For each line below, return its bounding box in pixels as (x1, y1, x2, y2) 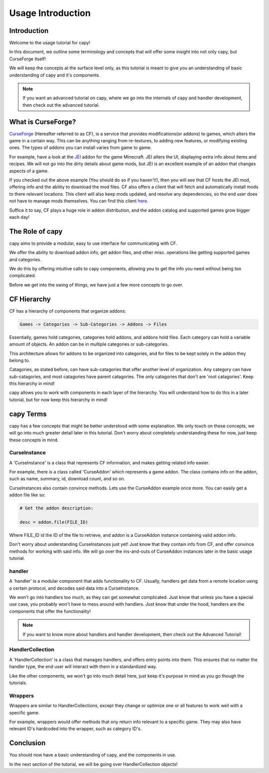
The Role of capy (9, 227, 63, 236)
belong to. (9, 357, 30, 363)
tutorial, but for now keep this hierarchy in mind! (9, 396, 108, 402)
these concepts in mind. (9, 437, 59, 443)
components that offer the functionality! (9, 608, 91, 614)
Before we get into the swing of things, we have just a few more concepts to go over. (9, 282, 183, 288)
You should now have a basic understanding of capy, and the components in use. (9, 752, 176, 758)
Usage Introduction (9, 7, 91, 18)
